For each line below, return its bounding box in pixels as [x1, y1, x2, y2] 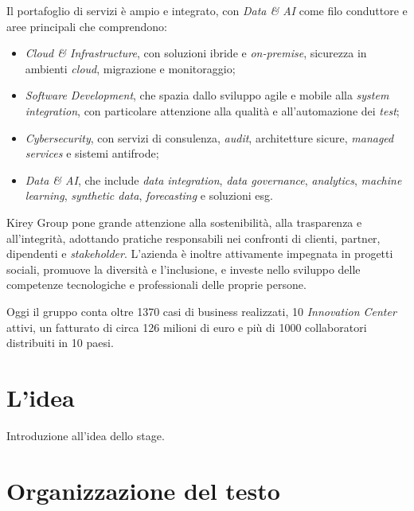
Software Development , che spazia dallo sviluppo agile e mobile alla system [25, 87, 389, 103]
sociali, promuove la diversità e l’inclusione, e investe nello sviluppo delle [6, 260, 361, 277]
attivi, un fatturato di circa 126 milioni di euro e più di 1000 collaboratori [6, 318, 367, 335]
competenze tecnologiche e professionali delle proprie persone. [6, 276, 307, 293]
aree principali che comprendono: [6, 18, 167, 34]
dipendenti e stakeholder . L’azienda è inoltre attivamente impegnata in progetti [6, 245, 393, 262]
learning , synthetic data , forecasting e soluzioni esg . [25, 187, 273, 204]
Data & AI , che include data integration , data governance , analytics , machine [25, 171, 402, 188]
